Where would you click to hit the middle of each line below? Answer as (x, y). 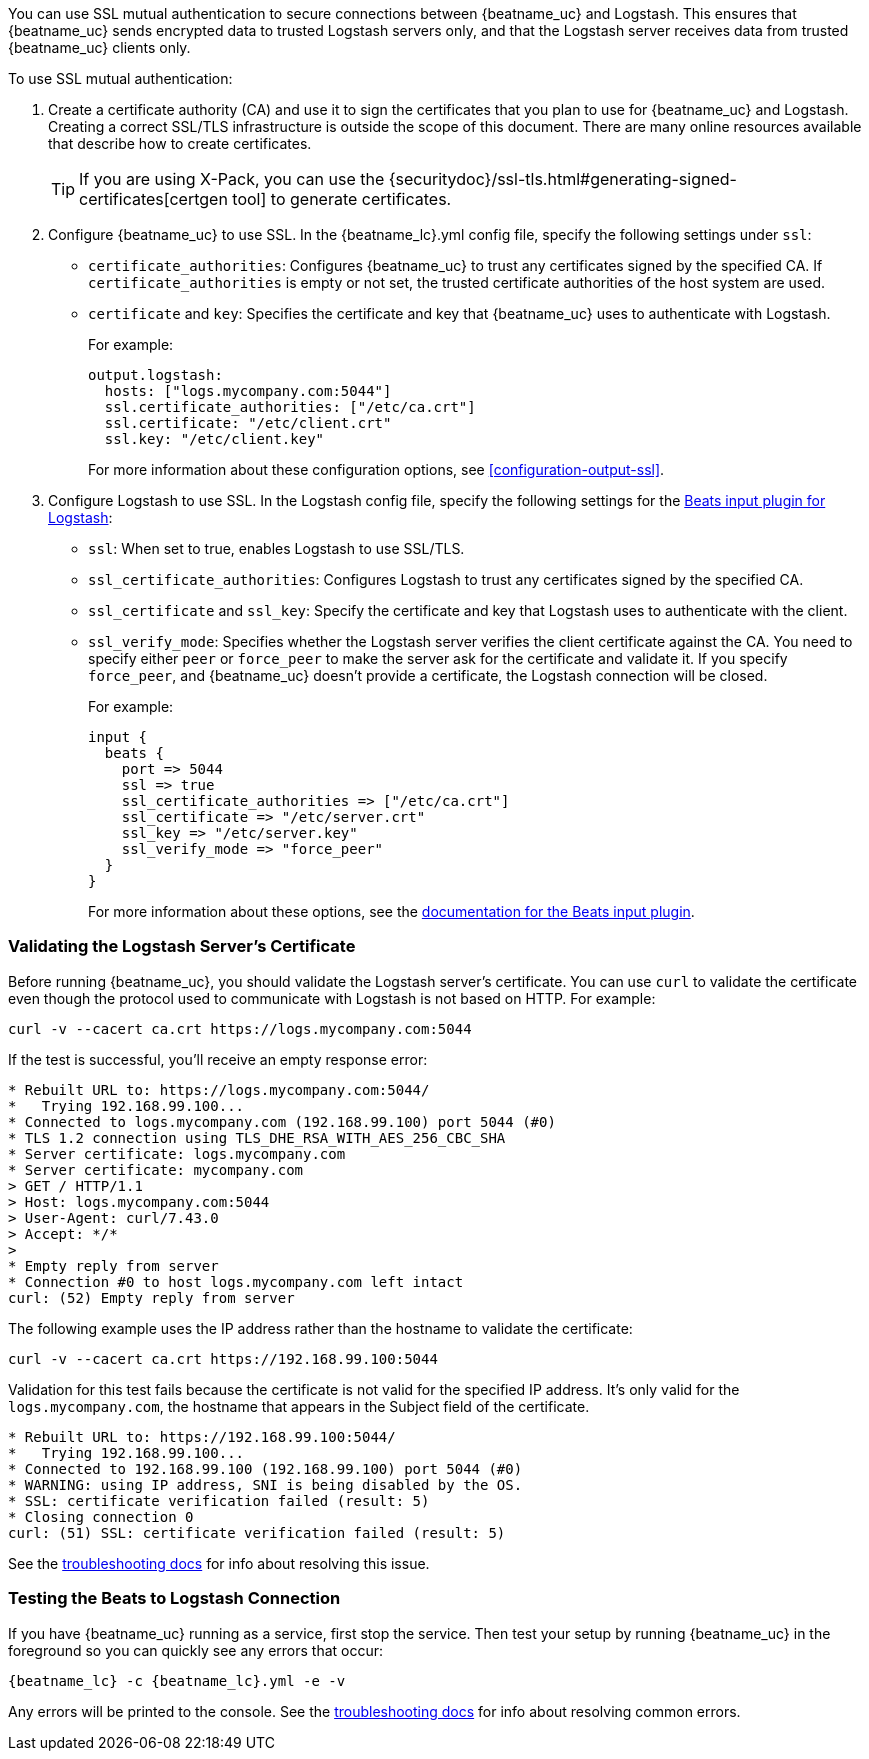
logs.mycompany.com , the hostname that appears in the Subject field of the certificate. (299, 1406)
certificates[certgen (153, 199)
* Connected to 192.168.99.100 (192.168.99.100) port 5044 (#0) (265, 1468)
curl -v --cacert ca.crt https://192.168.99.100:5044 (223, 1358)
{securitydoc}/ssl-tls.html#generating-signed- (562, 179)
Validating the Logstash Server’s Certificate (182, 946)
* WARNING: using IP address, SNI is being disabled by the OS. (265, 1484)
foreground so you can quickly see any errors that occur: (196, 1650)
